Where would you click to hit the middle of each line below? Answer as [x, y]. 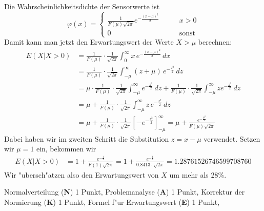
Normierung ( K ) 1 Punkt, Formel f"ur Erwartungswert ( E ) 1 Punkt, [112, 202]
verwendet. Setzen [232, 138]
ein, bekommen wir [66, 149]
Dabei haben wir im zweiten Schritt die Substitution [87, 138]
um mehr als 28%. [198, 174]
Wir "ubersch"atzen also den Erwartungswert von [82, 174]
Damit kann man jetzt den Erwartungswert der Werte [89, 42]
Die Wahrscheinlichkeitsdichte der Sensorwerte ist [82, 6]
